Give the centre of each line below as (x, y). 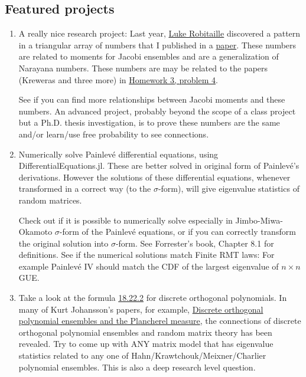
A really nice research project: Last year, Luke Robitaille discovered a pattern (159, 33)
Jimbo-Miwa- (259, 220)
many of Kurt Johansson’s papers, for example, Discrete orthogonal (141, 309)
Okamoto (35, 232)
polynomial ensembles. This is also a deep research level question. (137, 367)
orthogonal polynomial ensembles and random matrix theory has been (145, 332)
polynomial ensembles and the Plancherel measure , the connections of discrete (160, 321)
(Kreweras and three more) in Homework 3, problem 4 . (118, 79)
